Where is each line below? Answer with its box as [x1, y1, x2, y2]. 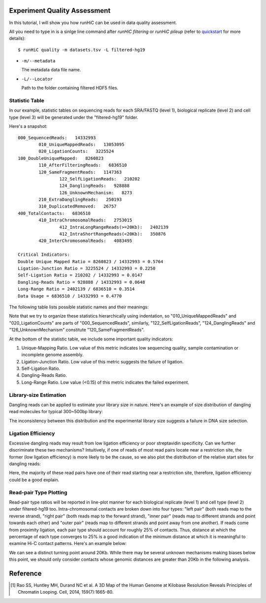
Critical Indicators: [18, 252, 70, 258]
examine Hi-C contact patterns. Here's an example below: [9, 541, 127, 546]
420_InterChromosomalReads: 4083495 [38, 238, 133, 243]
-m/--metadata [21, 58, 56, 64]
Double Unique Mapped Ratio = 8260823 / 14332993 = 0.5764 [18, 259, 164, 264]
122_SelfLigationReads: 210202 [59, 176, 140, 181]
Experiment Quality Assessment [9, 6, 111, 15]
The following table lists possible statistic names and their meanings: [9, 304, 149, 310]
